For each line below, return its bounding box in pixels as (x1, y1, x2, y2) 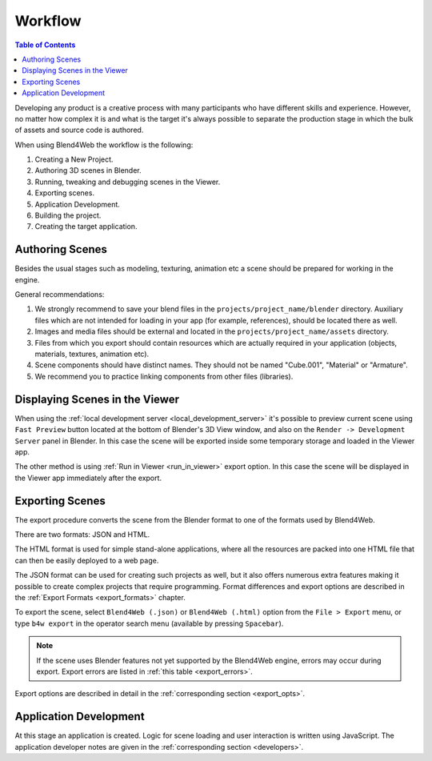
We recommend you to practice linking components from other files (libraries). (34, 371, 294, 381)
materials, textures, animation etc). (34, 349, 150, 359)
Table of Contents (14, 40, 76, 50)
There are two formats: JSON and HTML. (14, 529, 150, 539)
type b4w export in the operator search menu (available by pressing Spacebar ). (14, 619, 284, 628)
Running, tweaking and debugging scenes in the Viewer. (34, 177, 221, 186)
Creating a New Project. (34, 154, 114, 164)
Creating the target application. (34, 222, 138, 231)
